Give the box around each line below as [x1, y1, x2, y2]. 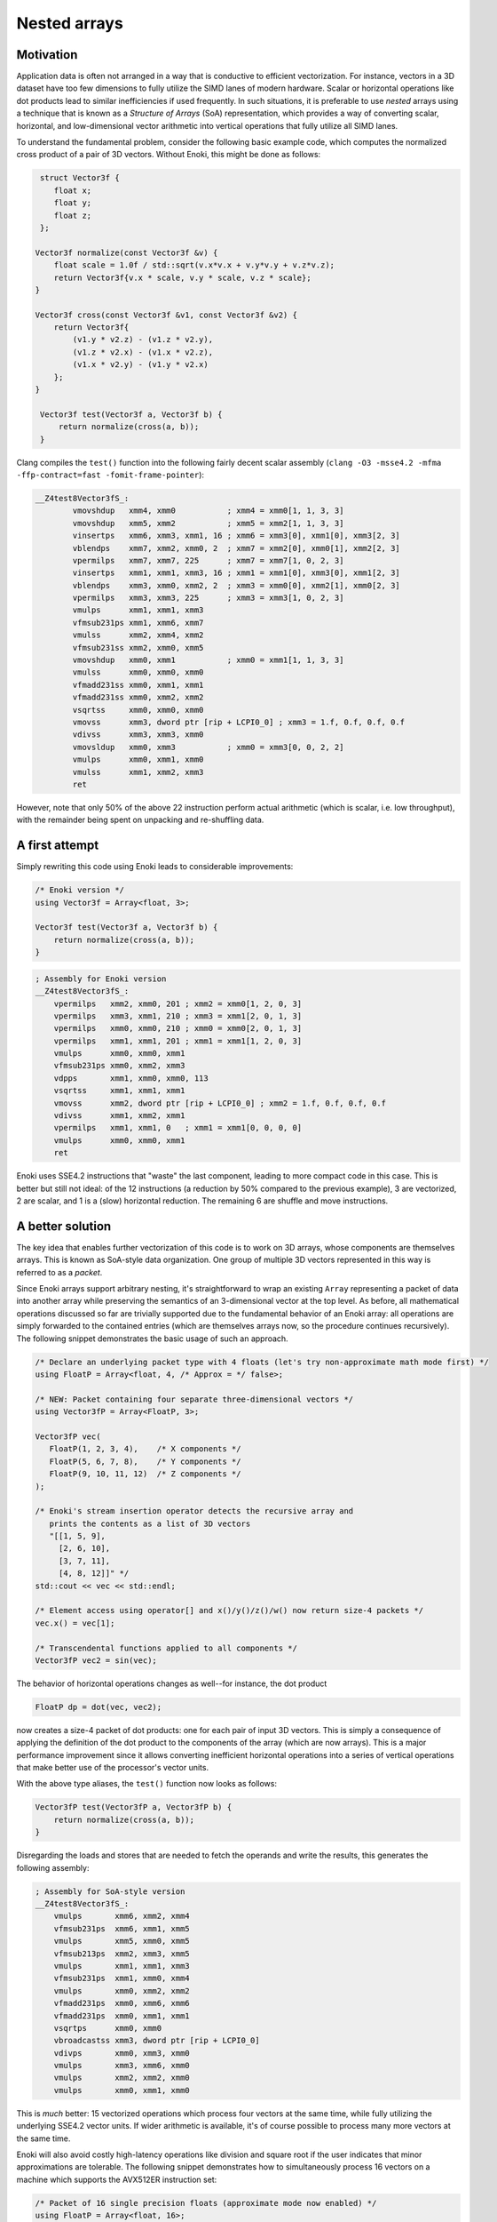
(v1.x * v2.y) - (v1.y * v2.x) [72, 360, 209, 370]
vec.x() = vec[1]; [35, 1618, 115, 1628]
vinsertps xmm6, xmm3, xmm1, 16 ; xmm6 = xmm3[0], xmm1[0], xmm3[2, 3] [72, 531, 401, 541]
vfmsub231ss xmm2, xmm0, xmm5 [72, 643, 204, 652]
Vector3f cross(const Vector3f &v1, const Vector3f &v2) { [35, 309, 297, 320]
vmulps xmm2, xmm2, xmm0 [53, 2073, 190, 2083]
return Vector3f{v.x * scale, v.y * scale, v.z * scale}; [53, 272, 312, 283]
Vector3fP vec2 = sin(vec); [35, 1655, 157, 1666]
